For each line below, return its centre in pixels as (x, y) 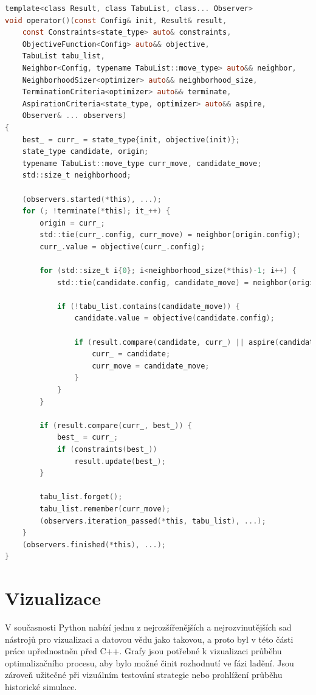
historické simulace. (41, 686)
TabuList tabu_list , (64, 56)
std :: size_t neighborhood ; (77, 175)
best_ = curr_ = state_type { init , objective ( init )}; (131, 140)
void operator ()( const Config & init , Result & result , (116, 20)
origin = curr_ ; (72, 223)
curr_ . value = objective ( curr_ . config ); (122, 247)
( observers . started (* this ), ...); (92, 199)
